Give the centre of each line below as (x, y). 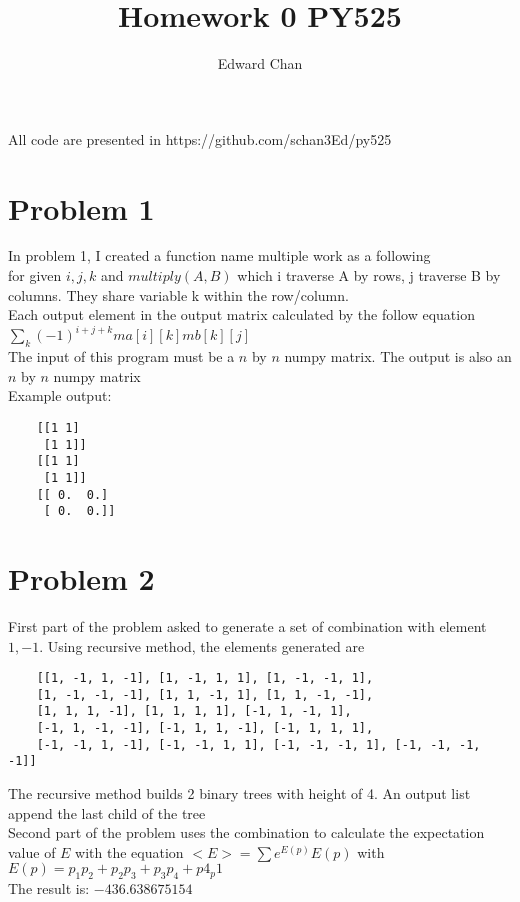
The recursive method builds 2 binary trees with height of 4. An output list (239, 793)
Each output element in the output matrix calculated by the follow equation (241, 314)
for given (35, 275)
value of (32, 851)
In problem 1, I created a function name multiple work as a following (219, 255)
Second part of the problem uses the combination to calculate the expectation (246, 832)
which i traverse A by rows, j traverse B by (369, 275)
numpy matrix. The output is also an (398, 356)
